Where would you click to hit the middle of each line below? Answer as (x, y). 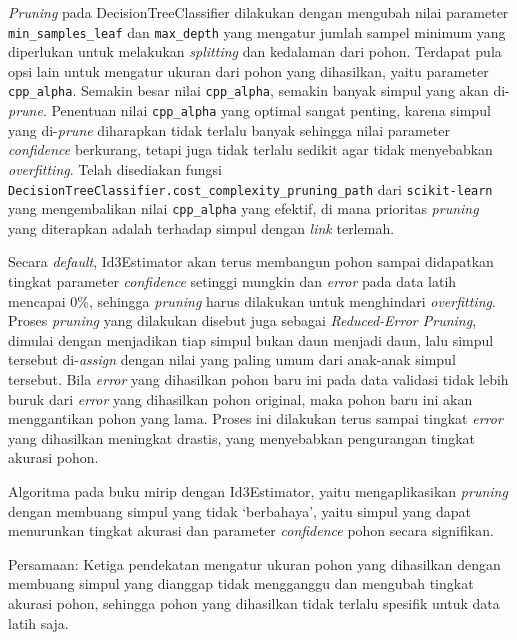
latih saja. (38, 622)
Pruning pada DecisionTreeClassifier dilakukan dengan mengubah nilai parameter (258, 12)
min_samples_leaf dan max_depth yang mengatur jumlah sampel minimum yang (257, 31)
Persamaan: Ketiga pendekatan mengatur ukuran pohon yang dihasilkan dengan (254, 563)
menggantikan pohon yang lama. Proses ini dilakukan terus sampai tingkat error (255, 418)
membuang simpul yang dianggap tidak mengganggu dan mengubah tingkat (241, 583)
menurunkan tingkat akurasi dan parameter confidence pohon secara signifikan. (251, 530)
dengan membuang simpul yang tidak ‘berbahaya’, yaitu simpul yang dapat (240, 510)
